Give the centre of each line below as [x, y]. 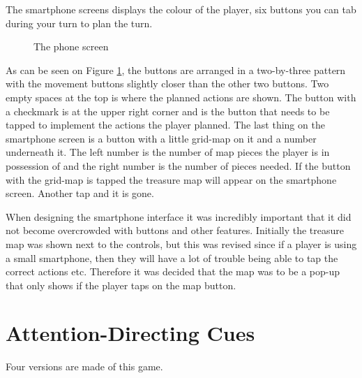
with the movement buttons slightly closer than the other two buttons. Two [167, 83]
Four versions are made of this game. [84, 366]
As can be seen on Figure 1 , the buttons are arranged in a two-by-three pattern [176, 70]
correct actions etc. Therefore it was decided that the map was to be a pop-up [173, 271]
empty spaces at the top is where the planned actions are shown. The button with [181, 97]
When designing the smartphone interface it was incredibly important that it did [179, 216]
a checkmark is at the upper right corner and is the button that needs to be [168, 111]
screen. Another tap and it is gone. [80, 193]
